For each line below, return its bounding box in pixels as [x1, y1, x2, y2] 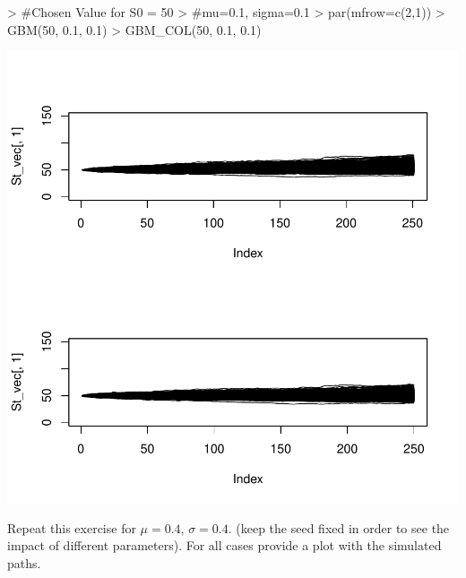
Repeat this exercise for [7, 518, 136, 537]
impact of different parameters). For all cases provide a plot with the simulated [7, 536, 442, 555]
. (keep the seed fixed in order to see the [228, 518, 450, 537]
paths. [7, 553, 41, 572]
